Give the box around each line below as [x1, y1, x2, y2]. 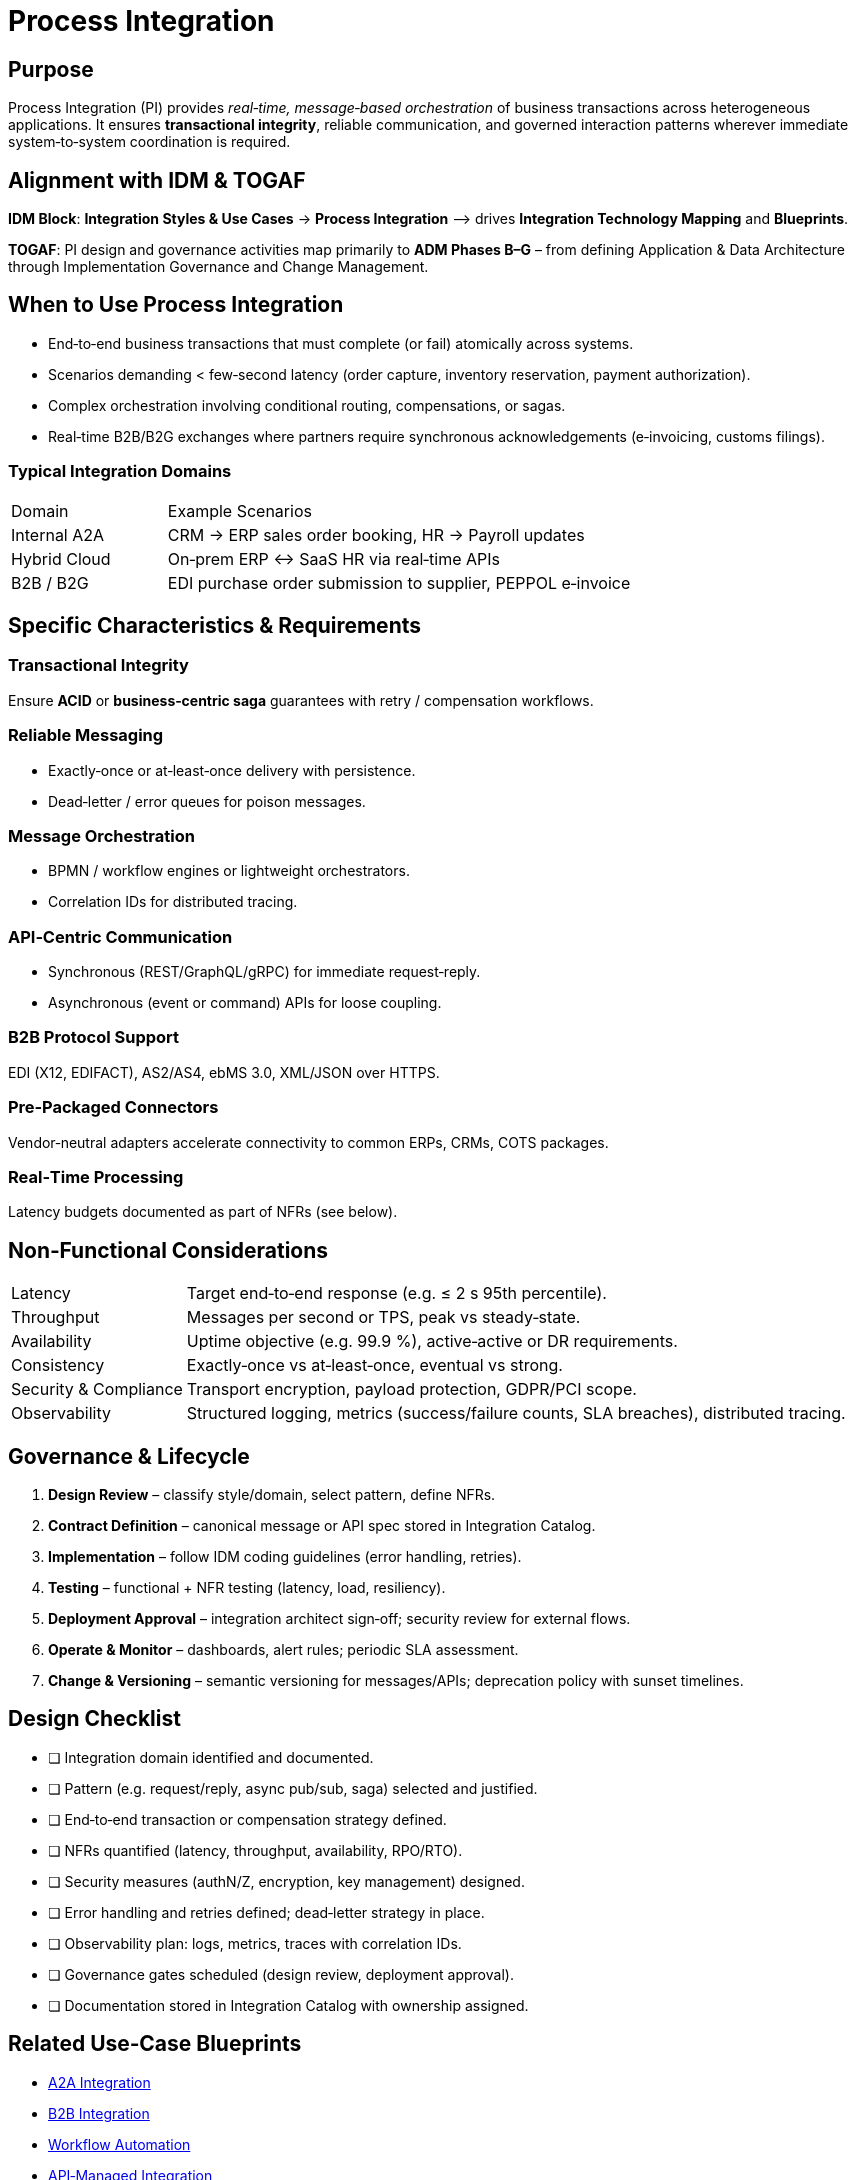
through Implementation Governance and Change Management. [8, 258, 429, 276]
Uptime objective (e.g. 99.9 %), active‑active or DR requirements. [186, 1331, 678, 1352]
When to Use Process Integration [8, 292, 344, 318]
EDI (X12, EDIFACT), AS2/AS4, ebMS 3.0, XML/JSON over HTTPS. [8, 1063, 440, 1081]
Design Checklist [8, 1706, 181, 1732]
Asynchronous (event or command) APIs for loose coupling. [48, 994, 442, 1012]
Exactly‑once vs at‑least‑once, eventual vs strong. [186, 1355, 563, 1376]
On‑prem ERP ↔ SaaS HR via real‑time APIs [167, 548, 501, 569]
